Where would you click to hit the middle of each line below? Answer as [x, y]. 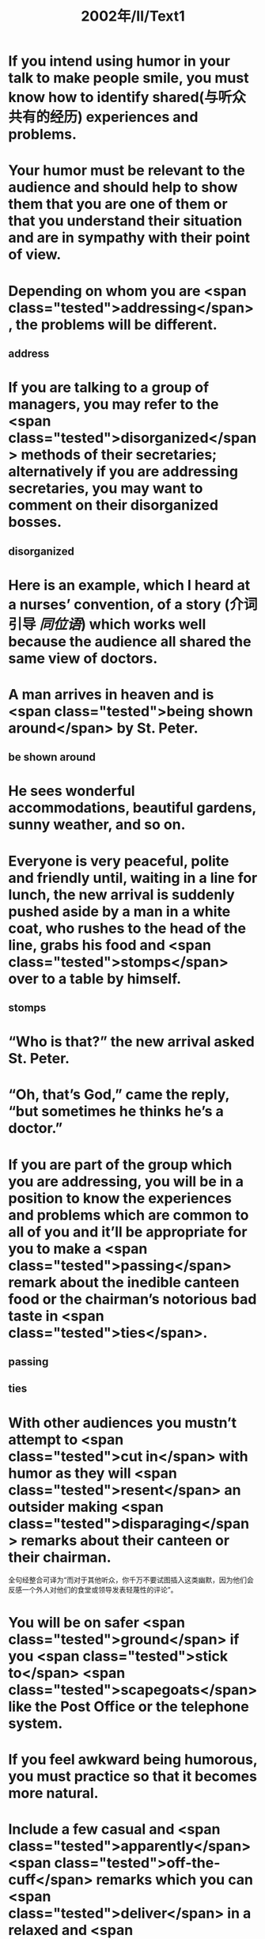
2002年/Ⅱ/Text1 [133, 16]
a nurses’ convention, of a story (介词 [133, 604]
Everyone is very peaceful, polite [119, 861]
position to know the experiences [120, 1198]
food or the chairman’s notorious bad [132, 1299]
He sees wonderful [72, 791]
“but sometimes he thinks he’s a [116, 1112]
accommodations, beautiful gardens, [132, 808]
